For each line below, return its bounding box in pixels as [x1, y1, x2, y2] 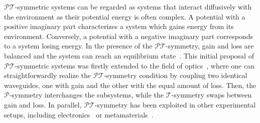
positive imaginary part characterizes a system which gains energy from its [4, 21, 234, 31]
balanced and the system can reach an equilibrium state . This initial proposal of [4, 50, 254, 60]
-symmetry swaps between [171, 89, 252, 100]
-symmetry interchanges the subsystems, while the [9, 89, 164, 100]
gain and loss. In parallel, [4, 99, 82, 109]
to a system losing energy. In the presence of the [4, 40, 153, 51]
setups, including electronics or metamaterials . [4, 109, 154, 119]
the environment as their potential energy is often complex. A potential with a [4, 11, 245, 21]
